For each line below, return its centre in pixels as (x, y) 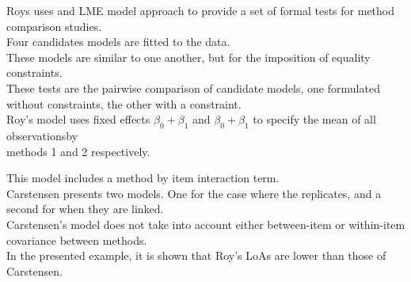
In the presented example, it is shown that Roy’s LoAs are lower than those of (196, 255)
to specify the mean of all (314, 119)
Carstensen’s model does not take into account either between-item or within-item (206, 224)
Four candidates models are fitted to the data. (118, 42)
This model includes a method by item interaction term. (143, 178)
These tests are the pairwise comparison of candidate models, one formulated (193, 88)
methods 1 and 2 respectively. (78, 151)
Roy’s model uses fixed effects (78, 119)
